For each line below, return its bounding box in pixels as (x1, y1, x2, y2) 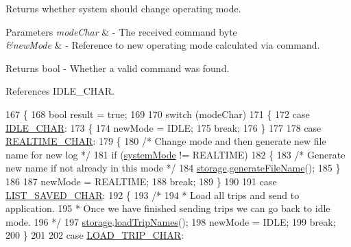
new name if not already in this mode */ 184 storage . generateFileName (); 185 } (5, 161, 341, 175)
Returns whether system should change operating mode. (5, 1, 241, 15)
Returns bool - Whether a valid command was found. (5, 60, 230, 75)
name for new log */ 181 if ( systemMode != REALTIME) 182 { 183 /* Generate (5, 147, 346, 161)
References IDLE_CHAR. (5, 84, 114, 98)
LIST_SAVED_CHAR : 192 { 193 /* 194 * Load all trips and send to (5, 187, 300, 202)
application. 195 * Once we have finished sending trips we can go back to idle (5, 201, 330, 215)
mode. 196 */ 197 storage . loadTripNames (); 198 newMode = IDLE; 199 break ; (5, 214, 336, 228)
